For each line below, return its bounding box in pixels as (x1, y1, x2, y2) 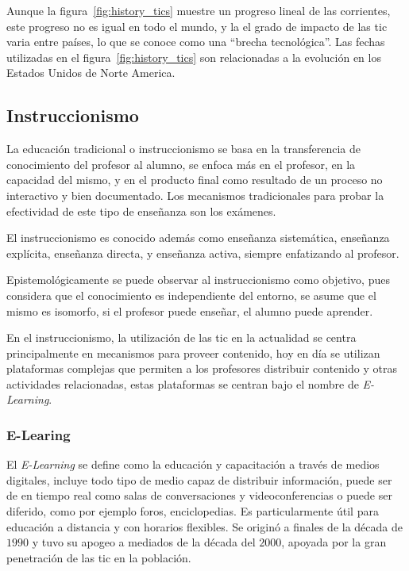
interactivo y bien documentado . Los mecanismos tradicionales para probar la (6, 186, 384, 203)
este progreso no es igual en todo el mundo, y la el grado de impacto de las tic (6, 17, 388, 34)
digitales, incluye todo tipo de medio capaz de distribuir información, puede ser (6, 471, 392, 488)
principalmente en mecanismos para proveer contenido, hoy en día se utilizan (6, 344, 380, 361)
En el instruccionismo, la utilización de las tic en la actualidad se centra (6, 329, 357, 346)
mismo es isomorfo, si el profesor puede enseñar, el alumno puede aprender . (6, 302, 373, 319)
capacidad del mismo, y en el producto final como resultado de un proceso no (6, 171, 383, 188)
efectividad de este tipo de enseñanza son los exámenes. (6, 202, 276, 219)
